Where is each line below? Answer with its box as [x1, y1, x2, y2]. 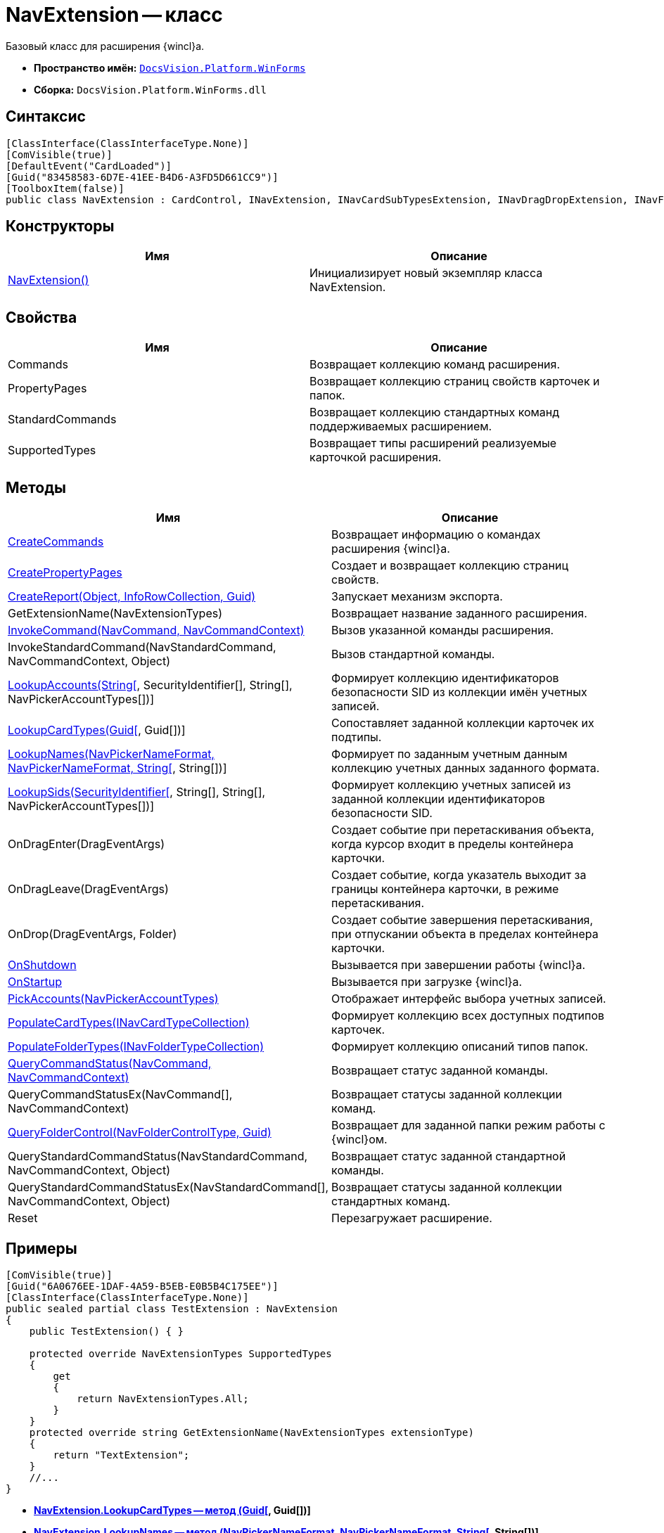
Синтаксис [6, 108, 86, 126]
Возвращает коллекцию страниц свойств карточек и [309, 374, 600, 389]
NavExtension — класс [6, 3, 223, 27]
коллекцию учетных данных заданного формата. [331, 761, 600, 776]
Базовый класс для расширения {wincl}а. [6, 39, 205, 52]
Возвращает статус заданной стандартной [331, 1149, 566, 1164]
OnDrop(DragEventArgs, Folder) [8, 927, 177, 942]
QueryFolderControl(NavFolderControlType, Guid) [8, 1125, 272, 1140]
